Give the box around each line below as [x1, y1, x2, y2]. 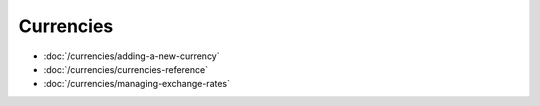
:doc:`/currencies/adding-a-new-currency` [43, 50, 220, 62]
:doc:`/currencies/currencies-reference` [43, 63, 209, 75]
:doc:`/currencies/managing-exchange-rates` [43, 78, 230, 90]
